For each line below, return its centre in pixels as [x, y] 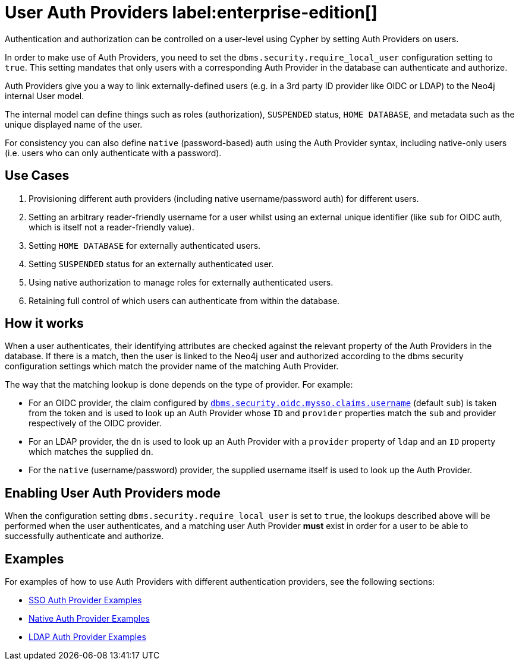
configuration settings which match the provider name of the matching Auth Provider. [172, 366]
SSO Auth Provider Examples [85, 600]
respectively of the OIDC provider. [95, 423]
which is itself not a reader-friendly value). [111, 227]
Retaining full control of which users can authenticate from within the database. [184, 300]
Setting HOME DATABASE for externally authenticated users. [145, 245]
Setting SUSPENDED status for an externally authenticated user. [151, 264]
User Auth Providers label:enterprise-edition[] [191, 12]
